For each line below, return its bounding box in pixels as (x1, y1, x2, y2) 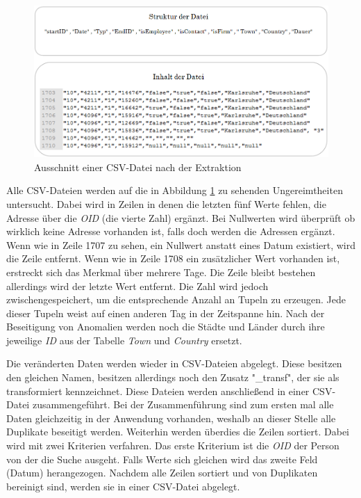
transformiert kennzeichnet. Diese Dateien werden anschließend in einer (6, 383, 310, 398)
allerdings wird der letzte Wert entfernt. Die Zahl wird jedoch (6, 278, 269, 293)
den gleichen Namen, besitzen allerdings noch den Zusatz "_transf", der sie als (6, 370, 339, 385)
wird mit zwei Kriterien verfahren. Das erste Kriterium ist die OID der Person (6, 438, 339, 453)
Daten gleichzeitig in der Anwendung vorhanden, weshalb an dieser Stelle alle (6, 410, 336, 425)
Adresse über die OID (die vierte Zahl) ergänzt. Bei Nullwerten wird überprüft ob (6, 210, 355, 225)
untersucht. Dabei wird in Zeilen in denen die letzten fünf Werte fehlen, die (6, 196, 326, 211)
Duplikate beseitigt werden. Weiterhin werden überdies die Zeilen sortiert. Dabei (6, 424, 349, 439)
